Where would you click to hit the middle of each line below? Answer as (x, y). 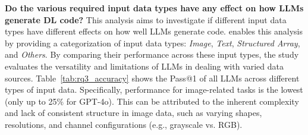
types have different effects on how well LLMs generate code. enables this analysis (154, 31)
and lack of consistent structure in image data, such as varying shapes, (133, 113)
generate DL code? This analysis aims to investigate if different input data (146, 19)
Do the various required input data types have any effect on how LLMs (154, 8)
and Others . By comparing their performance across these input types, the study (152, 54)
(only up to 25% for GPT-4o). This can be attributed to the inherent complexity (152, 101)
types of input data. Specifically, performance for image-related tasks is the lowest (154, 90)
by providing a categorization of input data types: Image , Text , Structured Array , (153, 43)
